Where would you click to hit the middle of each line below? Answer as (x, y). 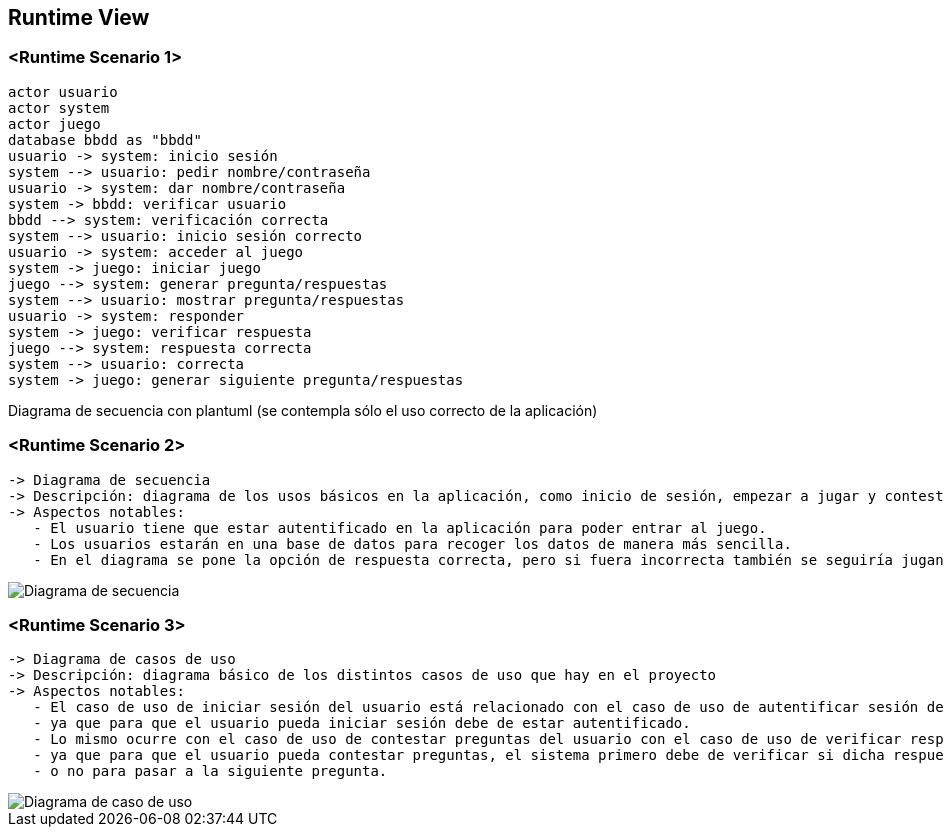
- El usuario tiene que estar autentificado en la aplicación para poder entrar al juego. (400, 527)
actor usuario (63, 91)
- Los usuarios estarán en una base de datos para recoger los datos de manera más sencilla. (412, 543)
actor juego (54, 123)
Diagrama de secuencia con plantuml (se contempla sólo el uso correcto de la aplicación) (303, 410)
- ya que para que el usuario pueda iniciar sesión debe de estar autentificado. (362, 723)
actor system (59, 107)
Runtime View (79, 17)
